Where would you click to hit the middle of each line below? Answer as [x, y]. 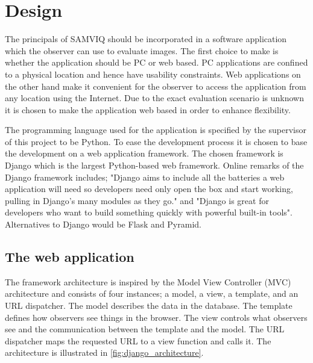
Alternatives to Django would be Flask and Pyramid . [103, 224]
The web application [70, 257]
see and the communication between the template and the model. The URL [145, 329]
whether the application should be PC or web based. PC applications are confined [156, 62]
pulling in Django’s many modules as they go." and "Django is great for [137, 200]
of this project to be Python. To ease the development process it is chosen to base [156, 141]
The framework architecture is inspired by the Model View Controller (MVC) [148, 281]
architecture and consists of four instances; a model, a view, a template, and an [152, 293]
